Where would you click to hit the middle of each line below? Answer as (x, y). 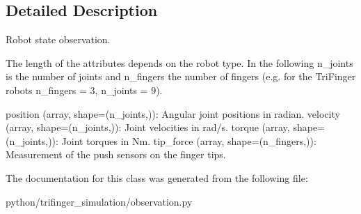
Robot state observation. (58, 39)
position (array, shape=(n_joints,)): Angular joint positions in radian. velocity (173, 113)
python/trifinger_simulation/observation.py (99, 201)
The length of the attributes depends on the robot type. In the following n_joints (179, 62)
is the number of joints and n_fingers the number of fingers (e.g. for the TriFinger (181, 76)
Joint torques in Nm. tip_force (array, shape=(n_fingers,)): (189, 140)
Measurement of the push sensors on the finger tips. (116, 154)
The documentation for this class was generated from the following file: (157, 177)
